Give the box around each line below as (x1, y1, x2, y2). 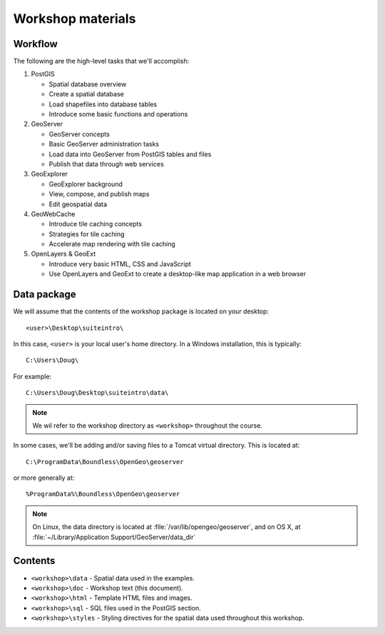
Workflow (13, 38, 58, 50)
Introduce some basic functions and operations (48, 110, 188, 119)
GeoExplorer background (48, 179, 123, 188)
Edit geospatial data (48, 200, 108, 208)
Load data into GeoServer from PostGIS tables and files (48, 150, 212, 158)
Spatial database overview (48, 79, 127, 89)
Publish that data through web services (48, 159, 164, 168)
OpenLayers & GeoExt (31, 250, 96, 258)
